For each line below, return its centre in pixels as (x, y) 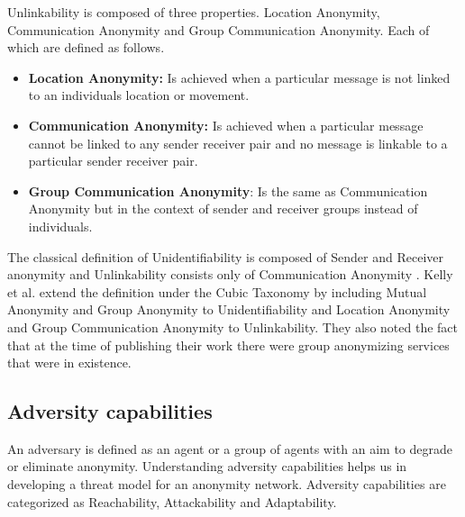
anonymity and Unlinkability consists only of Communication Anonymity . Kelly (230, 274)
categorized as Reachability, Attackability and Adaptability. (172, 501)
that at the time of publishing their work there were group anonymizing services (228, 345)
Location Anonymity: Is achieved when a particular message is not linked (239, 77)
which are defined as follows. (86, 47)
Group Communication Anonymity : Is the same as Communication (228, 190)
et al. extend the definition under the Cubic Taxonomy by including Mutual (217, 291)
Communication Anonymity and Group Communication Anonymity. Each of (219, 29)
